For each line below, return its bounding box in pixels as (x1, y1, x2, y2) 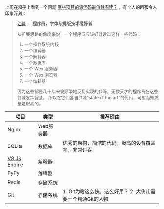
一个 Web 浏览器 (24, 72, 58, 78)
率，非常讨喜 (62, 147, 93, 153)
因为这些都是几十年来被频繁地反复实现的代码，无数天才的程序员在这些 (17, 88, 159, 94)
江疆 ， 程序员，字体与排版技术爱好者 (17, 21, 93, 26)
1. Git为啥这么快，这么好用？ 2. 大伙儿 (62, 188, 151, 195)
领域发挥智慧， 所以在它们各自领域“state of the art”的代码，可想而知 (17, 95, 155, 100)
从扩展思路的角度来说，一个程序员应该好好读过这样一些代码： (17, 31, 142, 37)
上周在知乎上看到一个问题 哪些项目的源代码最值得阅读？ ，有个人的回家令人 (5, 4, 157, 10)
